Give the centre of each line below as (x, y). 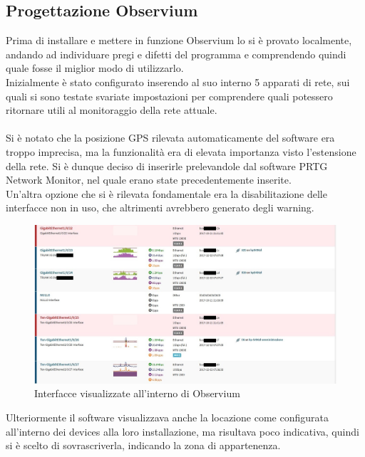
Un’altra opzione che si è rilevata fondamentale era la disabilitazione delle (166, 193)
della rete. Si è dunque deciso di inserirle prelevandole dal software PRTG (167, 166)
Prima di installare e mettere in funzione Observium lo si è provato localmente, (179, 40)
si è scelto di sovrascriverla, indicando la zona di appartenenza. (143, 445)
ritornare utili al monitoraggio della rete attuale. (112, 110)
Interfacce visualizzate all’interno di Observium (137, 393)
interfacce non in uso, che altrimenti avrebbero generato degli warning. (160, 208)
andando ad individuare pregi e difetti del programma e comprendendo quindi (176, 54)
